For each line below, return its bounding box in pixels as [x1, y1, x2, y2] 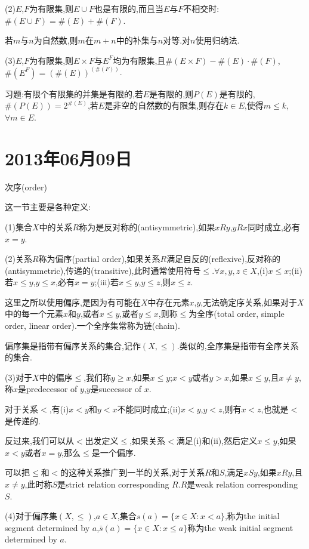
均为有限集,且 [113, 54, 166, 66]
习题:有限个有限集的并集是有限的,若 [5, 87, 143, 100]
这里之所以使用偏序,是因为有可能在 [5, 295, 141, 308]
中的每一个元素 [5, 307, 63, 320]
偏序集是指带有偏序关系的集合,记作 [5, 339, 141, 351]
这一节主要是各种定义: [5, 201, 91, 213]
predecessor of [26, 383, 78, 395]
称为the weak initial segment [187, 521, 293, 533]
